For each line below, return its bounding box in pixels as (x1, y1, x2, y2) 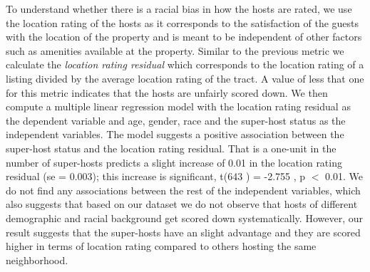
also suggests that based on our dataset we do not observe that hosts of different (6, 197, 358, 211)
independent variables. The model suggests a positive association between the (6, 127, 344, 142)
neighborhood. (6, 252, 68, 267)
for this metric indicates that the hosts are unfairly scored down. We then (6, 85, 328, 100)
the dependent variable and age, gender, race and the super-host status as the (6, 113, 346, 127)
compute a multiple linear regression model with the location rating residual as (6, 99, 351, 114)
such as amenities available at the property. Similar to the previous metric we (6, 43, 344, 58)
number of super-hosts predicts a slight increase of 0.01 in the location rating (6, 155, 342, 169)
